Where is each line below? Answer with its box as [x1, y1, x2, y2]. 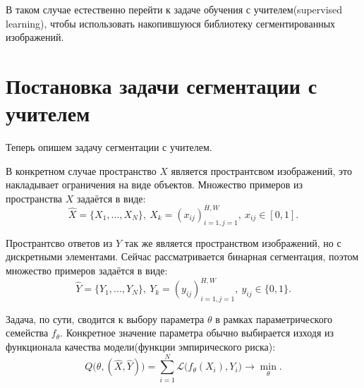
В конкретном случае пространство [6, 163, 157, 178]
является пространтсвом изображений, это [171, 163, 352, 178]
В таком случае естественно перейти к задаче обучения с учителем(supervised [6, 2, 343, 16]
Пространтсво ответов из [6, 235, 113, 250]
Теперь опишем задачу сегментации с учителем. [6, 140, 212, 154]
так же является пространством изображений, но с [124, 235, 341, 250]
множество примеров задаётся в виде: [6, 262, 168, 277]
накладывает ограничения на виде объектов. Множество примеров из [6, 177, 303, 192]
